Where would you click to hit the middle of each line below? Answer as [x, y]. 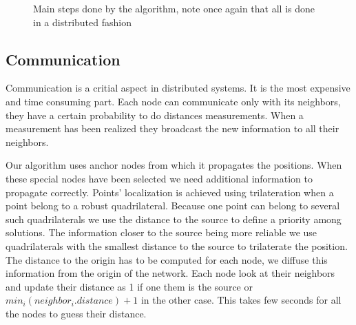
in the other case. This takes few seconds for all [241, 300]
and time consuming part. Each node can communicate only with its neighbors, [173, 101]
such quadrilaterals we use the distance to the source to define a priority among [174, 219]
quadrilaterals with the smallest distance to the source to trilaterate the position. [177, 245]
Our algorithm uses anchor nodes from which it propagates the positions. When [174, 165]
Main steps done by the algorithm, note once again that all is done [174, 8]
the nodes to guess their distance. [76, 313]
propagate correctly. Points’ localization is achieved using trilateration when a [170, 192]
